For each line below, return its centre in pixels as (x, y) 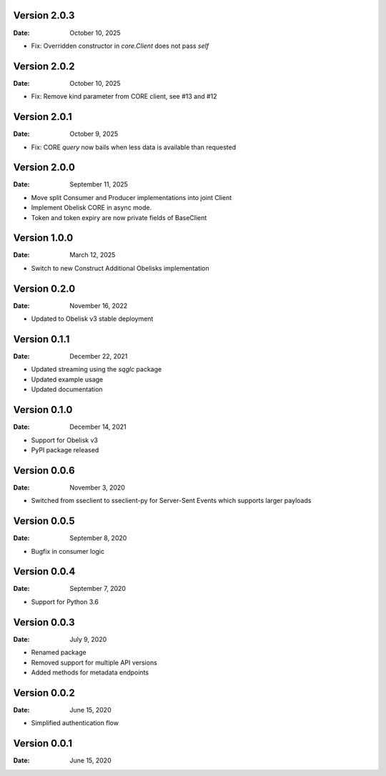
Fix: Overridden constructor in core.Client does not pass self (120, 46)
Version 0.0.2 (44, 693)
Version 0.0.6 (44, 471)
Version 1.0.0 (43, 238)
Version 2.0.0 (44, 168)
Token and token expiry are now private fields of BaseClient (119, 217)
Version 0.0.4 (44, 572)
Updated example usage (67, 379)
